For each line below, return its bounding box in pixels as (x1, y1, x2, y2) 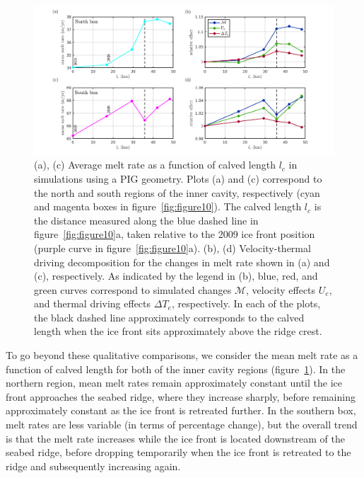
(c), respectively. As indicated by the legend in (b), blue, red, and (34, 268, 318, 283)
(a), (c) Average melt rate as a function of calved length (34, 157, 276, 172)
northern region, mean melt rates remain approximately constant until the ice (6, 375, 342, 390)
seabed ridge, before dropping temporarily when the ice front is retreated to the (6, 445, 351, 460)
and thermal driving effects (34, 296, 151, 311)
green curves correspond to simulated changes (34, 282, 232, 297)
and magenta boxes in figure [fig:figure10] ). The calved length (34, 199, 302, 214)
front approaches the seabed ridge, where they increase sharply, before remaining (6, 389, 356, 404)
